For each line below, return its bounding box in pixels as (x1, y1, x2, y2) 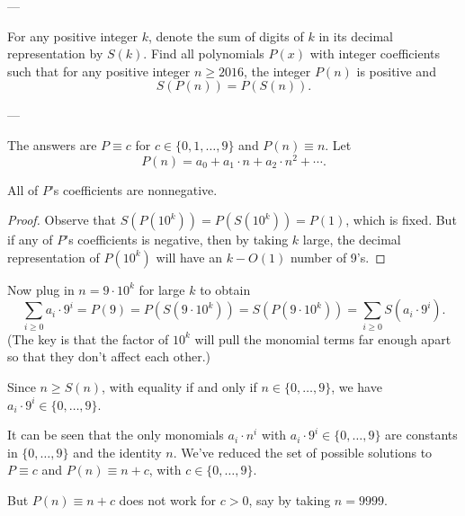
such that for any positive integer (7, 61, 191, 80)
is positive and (356, 61, 436, 80)
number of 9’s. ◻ (290, 247, 386, 266)
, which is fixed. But (345, 210, 457, 229)
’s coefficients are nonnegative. (49, 180, 218, 199)
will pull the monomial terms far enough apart (194, 329, 452, 348)
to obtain (200, 280, 251, 298)
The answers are (7, 135, 97, 154)
